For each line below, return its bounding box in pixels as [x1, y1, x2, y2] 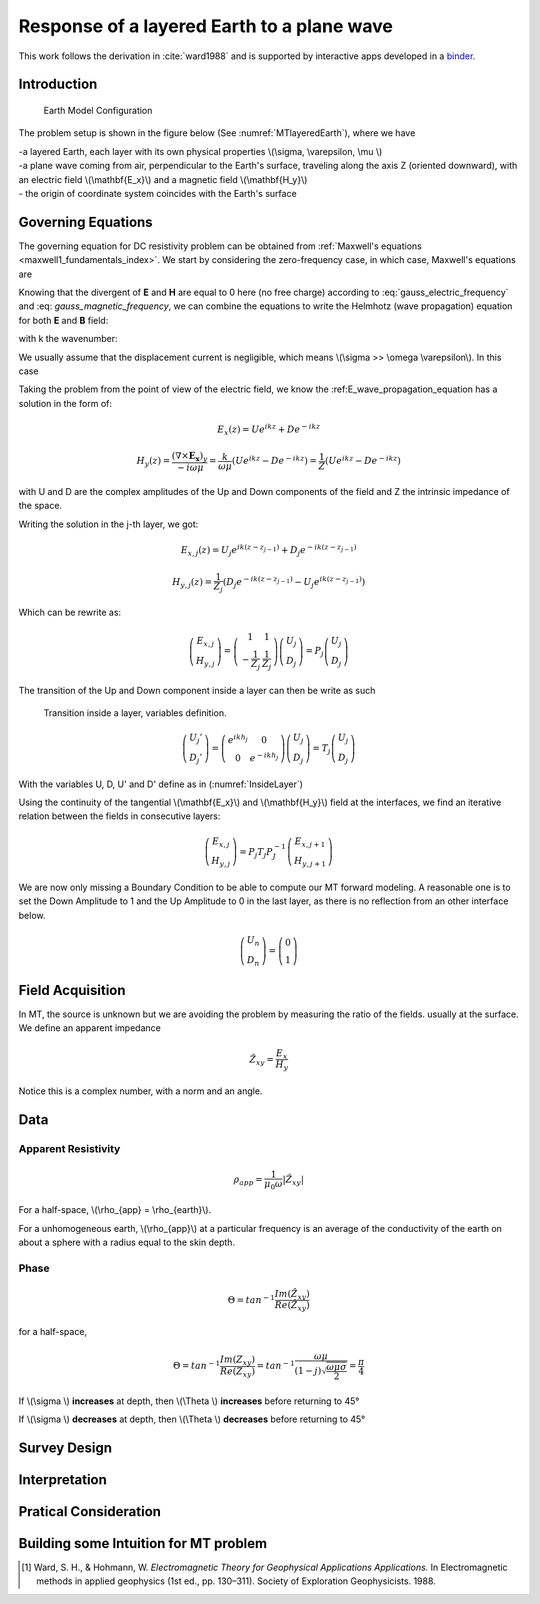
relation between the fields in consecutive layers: [18, 810, 221, 822]
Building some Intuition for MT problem [18, 1535, 268, 1552]
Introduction [18, 76, 98, 93]
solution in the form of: [18, 397, 113, 409]
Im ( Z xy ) [220, 1354, 255, 1367]
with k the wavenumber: [18, 333, 118, 345]
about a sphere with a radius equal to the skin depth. [18, 1236, 235, 1248]
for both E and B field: [18, 314, 109, 326]
